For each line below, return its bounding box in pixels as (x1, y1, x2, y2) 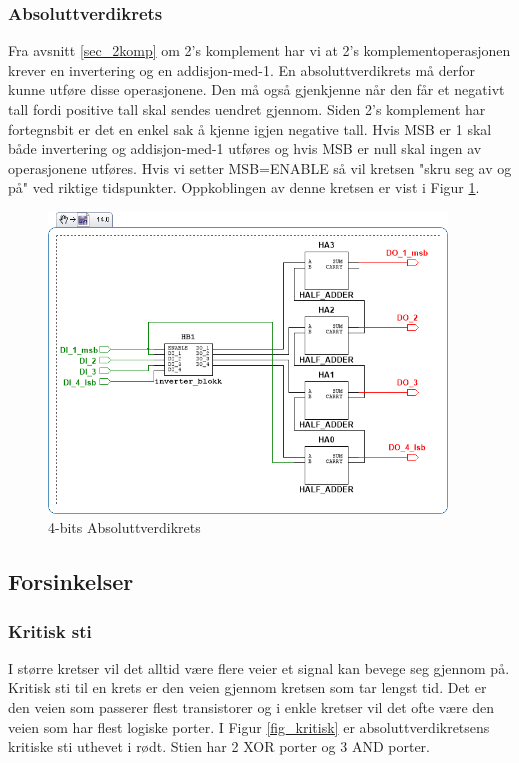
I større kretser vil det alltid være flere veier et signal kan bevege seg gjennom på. (8, 657, 510, 678)
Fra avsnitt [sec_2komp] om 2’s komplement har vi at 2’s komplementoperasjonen (8, 40, 511, 61)
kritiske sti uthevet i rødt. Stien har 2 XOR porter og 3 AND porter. (8, 736, 431, 757)
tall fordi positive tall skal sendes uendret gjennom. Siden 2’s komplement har (8, 99, 486, 119)
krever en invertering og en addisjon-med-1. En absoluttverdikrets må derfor (8, 59, 476, 80)
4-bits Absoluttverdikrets (48, 517, 201, 538)
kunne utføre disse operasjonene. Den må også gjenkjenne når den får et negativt (8, 79, 505, 100)
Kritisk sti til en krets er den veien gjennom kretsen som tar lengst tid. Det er (8, 677, 487, 698)
